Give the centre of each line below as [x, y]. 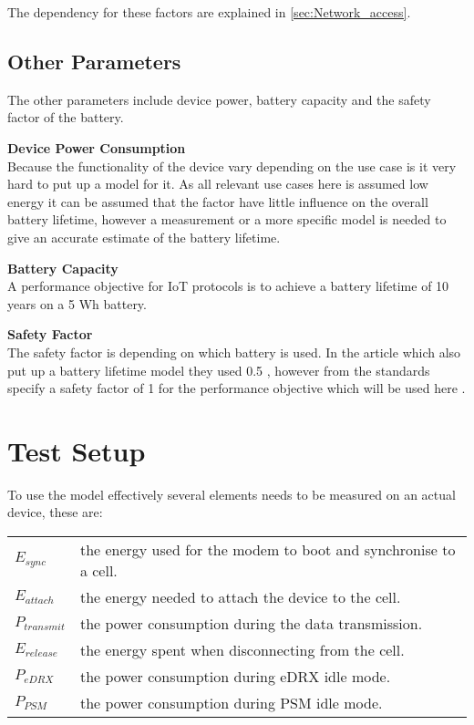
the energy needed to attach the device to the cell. [240, 597]
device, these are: [55, 512]
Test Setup [77, 450]
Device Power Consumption [97, 147]
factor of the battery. [66, 117]
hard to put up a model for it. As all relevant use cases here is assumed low [218, 184]
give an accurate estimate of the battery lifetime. [144, 237]
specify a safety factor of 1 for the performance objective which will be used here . [237, 388]
